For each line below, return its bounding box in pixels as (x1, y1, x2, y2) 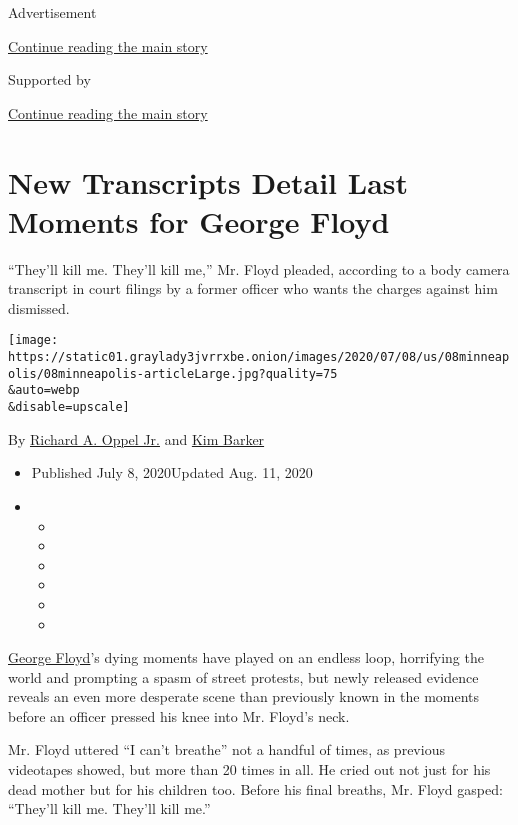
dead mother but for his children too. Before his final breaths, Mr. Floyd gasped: (8, 778, 503, 799)
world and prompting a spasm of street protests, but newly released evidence (8, 666, 479, 687)
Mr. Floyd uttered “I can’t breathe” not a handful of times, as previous (8, 739, 445, 760)
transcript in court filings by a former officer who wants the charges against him (8, 278, 498, 299)
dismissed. (8, 297, 70, 318)
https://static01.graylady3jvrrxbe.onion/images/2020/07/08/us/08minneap (8, 350, 510, 365)
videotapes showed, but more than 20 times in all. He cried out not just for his (8, 759, 491, 780)
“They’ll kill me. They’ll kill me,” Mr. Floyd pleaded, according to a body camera (8, 258, 510, 279)
